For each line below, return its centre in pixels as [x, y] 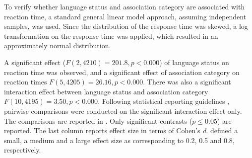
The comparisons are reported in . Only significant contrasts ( [98, 120]
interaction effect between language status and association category [106, 91]
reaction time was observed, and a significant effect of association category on [122, 72]
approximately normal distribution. [58, 45]
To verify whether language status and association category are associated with [125, 6]
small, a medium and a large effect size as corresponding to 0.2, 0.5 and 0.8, [119, 140]
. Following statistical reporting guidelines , [164, 101]
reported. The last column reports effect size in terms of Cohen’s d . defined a [121, 130]
